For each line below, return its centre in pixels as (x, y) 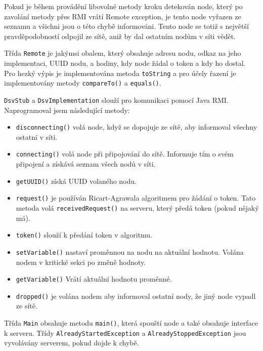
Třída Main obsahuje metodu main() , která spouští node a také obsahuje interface (131, 323)
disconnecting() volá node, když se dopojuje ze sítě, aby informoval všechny (137, 127)
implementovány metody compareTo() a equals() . (83, 83)
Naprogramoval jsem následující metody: (67, 110)
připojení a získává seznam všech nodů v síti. (86, 164)
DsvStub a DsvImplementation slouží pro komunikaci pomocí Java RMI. (116, 100)
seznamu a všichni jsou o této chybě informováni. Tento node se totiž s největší (126, 26)
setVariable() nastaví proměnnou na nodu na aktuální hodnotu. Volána (130, 251)
